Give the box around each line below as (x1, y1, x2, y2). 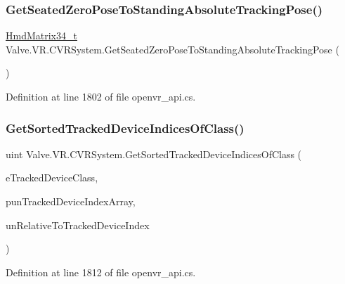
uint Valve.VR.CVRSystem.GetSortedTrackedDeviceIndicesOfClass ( (6, 146, 302, 161)
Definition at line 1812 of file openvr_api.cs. (6, 264, 196, 279)
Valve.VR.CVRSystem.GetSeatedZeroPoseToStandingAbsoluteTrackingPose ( (6, 41, 339, 56)
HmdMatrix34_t (6, 28, 77, 43)
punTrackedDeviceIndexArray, (6, 194, 136, 208)
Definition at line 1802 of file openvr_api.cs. (6, 89, 196, 103)
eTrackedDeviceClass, (6, 170, 98, 185)
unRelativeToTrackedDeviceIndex (6, 217, 150, 232)
